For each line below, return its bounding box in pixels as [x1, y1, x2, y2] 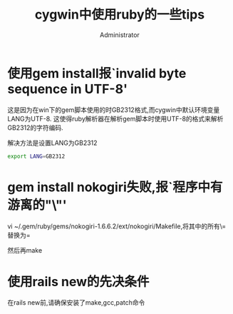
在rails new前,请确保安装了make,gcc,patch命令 [7, 298, 145, 307]
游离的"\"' [7, 197, 68, 213]
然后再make [7, 245, 43, 254]
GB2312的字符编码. [7, 123, 64, 132]
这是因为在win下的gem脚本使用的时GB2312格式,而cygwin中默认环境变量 [7, 105, 220, 114]
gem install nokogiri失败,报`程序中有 [7, 179, 223, 195]
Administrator [99, 30, 140, 39]
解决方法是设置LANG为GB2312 [7, 138, 98, 147]
